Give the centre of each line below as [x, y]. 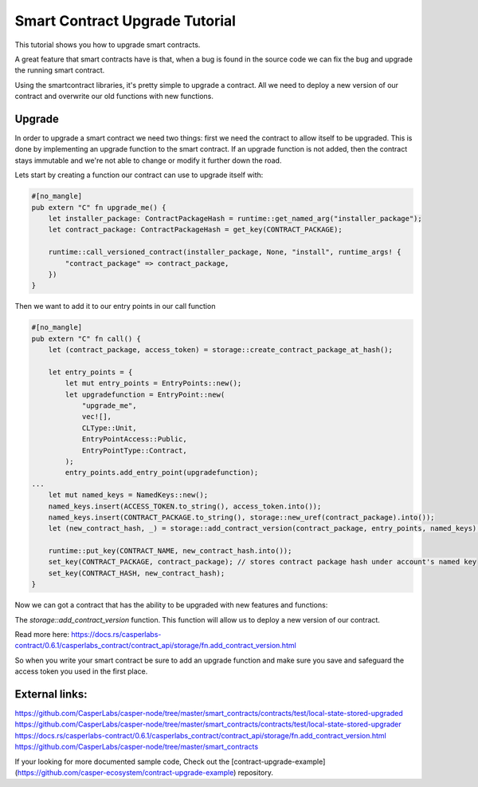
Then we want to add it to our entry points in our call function [115, 306]
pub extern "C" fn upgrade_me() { [99, 207]
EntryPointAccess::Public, [134, 439]
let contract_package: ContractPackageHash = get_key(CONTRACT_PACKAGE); [195, 230]
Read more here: [42, 635]
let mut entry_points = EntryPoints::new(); [153, 384]
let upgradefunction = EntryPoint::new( [145, 394]
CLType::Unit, [109, 428]
